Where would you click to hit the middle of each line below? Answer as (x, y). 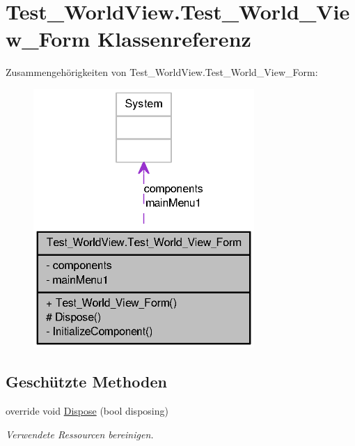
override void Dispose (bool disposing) (87, 410)
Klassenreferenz (174, 39)
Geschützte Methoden (86, 382)
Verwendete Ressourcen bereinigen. (80, 434)
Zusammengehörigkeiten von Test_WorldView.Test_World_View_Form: (162, 72)
